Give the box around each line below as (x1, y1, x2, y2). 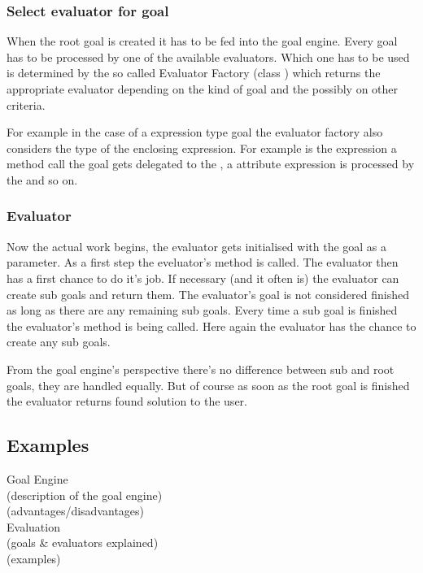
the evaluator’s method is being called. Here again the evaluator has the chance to (7, 317, 416, 334)
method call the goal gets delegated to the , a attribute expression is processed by (7, 155, 415, 172)
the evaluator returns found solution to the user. (7, 393, 247, 410)
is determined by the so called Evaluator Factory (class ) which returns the (7, 64, 381, 81)
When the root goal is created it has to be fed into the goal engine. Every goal (7, 33, 398, 50)
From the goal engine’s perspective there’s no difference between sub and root (7, 360, 395, 377)
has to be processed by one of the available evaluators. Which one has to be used (7, 48, 410, 65)
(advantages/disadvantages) (7, 502, 145, 519)
